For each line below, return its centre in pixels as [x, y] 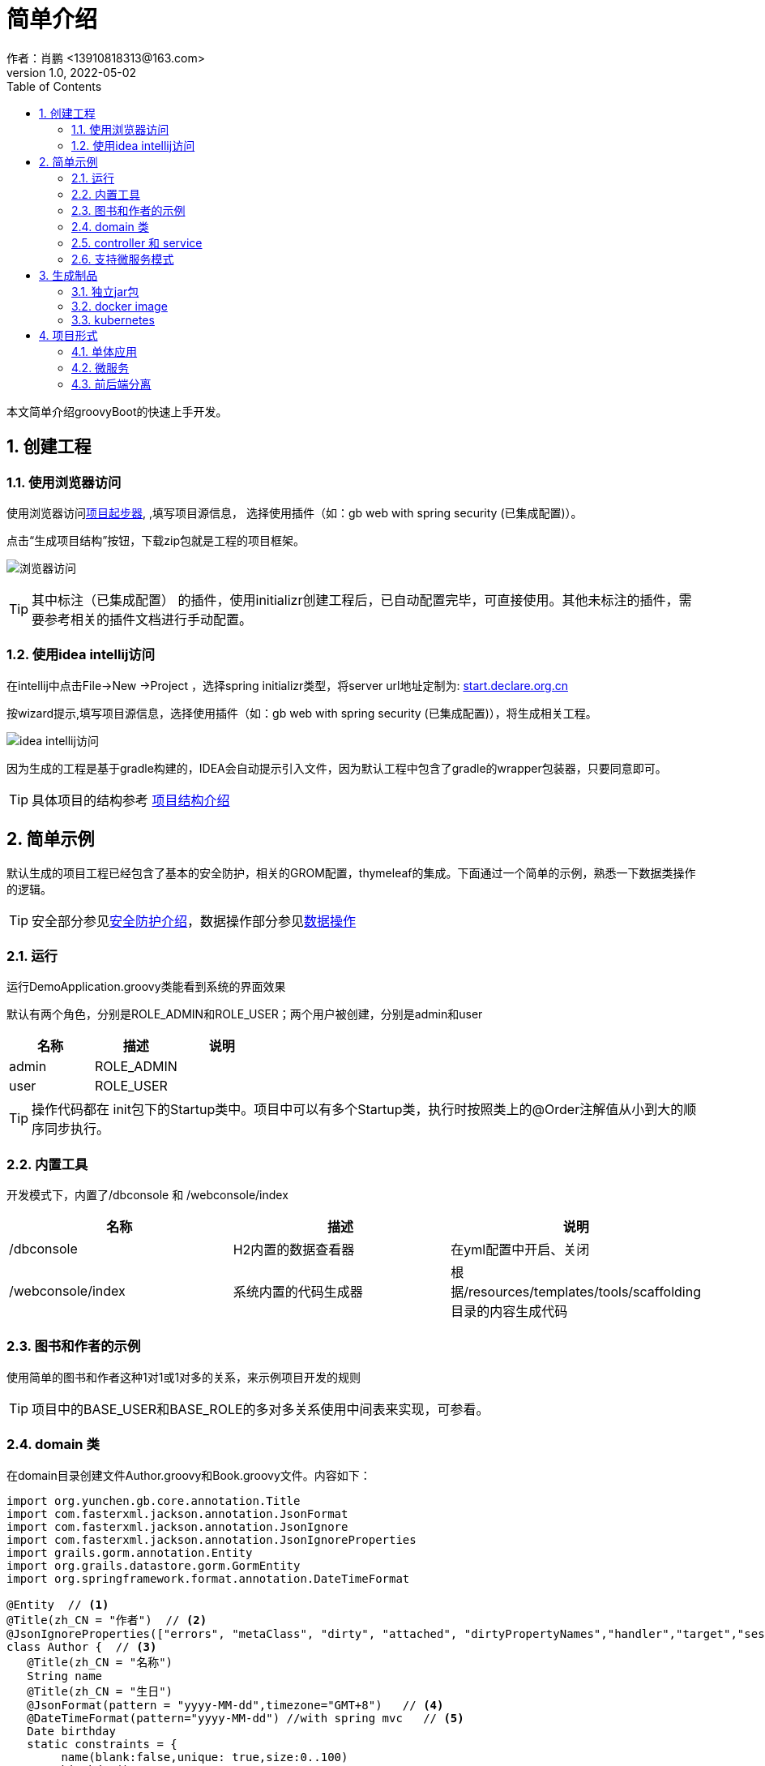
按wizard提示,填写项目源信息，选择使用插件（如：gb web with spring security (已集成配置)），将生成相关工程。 [302, 713]
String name [65, 1676]
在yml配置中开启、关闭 [520, 1250]
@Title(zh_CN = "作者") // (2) [107, 1620]
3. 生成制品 [68, 275]
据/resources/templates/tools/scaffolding [576, 1292]
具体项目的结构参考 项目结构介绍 [131, 800]
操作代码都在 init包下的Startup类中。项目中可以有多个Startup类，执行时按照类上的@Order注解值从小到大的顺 [364, 1110]
